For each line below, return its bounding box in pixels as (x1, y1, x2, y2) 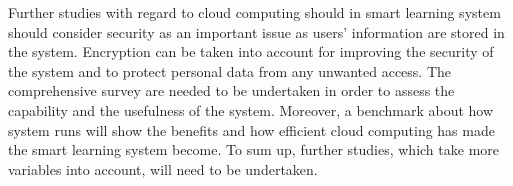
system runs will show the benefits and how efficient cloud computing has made (8, 119, 495, 140)
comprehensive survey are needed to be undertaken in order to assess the (8, 80, 455, 101)
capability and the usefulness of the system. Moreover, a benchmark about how (8, 99, 494, 120)
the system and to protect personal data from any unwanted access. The (8, 60, 452, 81)
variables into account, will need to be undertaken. (8, 158, 318, 179)
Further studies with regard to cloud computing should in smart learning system (8, 2, 501, 22)
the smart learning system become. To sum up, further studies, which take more (8, 139, 500, 160)
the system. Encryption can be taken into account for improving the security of (8, 41, 494, 62)
